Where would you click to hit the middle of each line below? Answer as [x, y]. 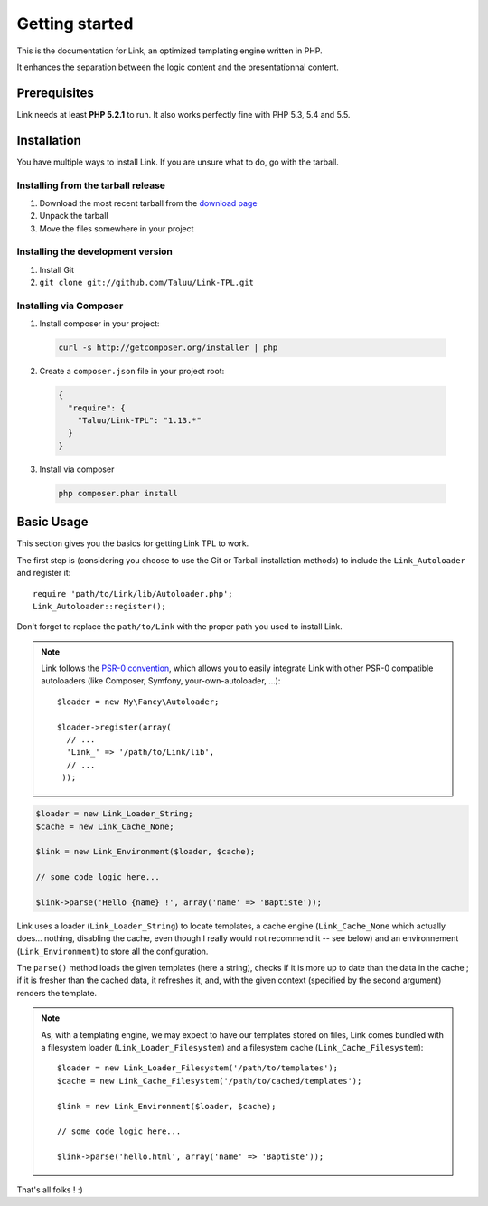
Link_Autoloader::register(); [100, 606]
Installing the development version [95, 251]
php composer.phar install [118, 493]
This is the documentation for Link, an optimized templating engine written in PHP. [169, 51]
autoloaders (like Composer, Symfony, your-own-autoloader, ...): [161, 681]
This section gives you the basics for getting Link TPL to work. [133, 543]
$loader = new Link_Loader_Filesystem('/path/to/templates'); [198, 1068]
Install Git [57, 269]
